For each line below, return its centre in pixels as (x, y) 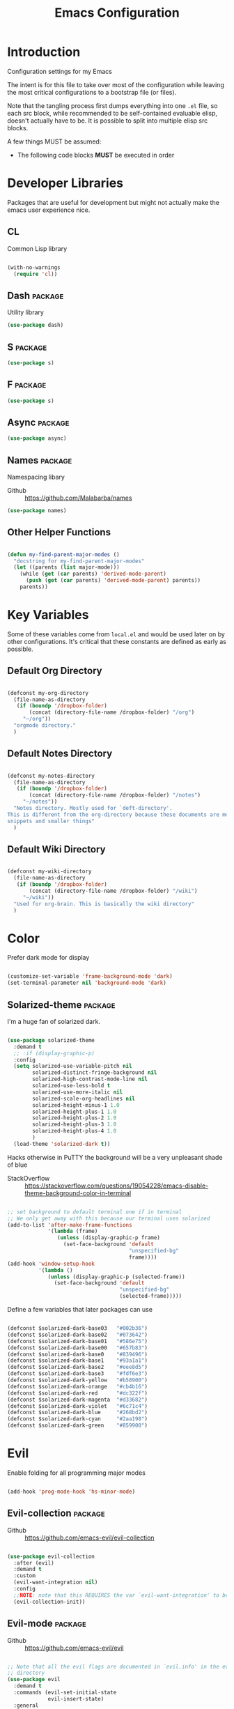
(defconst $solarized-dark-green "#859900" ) (78, 1426)
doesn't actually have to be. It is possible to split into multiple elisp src (108, 121)
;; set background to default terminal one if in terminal (95, 1212)
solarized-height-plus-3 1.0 (75, 1125)
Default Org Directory (55, 671)
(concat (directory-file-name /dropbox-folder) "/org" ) (112, 712)
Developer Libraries (65, 183)
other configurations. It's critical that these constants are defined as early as (117, 641)
